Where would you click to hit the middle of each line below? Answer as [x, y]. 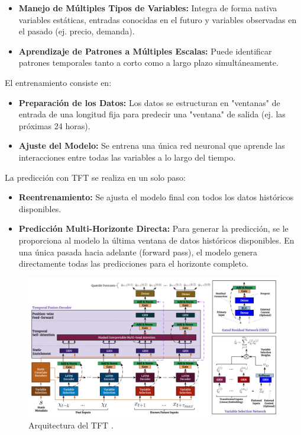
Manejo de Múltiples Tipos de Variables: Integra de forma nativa [148, 8]
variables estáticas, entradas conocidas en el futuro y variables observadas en [158, 19]
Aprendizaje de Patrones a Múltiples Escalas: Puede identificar [145, 51]
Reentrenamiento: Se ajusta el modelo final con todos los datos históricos [156, 197]
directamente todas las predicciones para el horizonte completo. [133, 263]
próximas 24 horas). [54, 125]
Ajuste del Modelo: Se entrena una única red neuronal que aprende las [152, 145]
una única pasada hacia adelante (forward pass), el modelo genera [138, 252]
